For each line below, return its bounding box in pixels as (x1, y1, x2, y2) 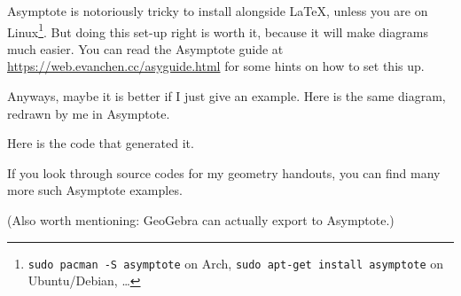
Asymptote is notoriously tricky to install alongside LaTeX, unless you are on (7, 2, 428, 19)
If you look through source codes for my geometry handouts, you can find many (7, 163, 441, 182)
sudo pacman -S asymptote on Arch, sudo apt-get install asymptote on (27, 253, 444, 272)
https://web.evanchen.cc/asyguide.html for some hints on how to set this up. (7, 57, 425, 75)
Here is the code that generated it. (7, 134, 194, 152)
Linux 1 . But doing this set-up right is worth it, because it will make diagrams (7, 19, 428, 41)
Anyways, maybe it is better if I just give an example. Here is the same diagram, (7, 87, 446, 105)
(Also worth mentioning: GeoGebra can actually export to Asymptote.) (7, 211, 395, 229)
